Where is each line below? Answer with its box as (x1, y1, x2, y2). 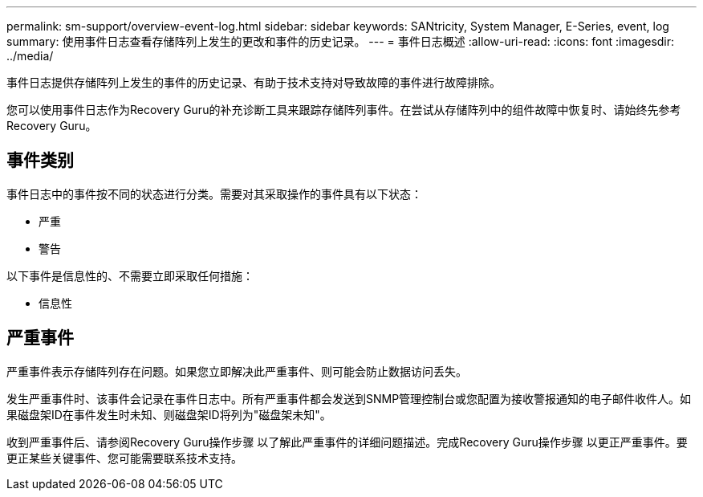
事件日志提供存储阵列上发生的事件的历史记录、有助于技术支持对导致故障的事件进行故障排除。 (6, 75, 501, 89)
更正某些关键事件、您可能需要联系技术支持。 (6, 450, 242, 465)
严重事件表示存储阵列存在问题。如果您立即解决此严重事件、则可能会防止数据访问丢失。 (6, 364, 467, 378)
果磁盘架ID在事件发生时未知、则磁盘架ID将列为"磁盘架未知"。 (6, 407, 331, 422)
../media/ (6, 49, 54, 63)
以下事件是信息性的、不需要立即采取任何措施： (6, 268, 254, 283)
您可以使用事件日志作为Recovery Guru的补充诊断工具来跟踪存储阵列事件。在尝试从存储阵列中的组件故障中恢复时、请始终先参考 (6, 103, 681, 116)
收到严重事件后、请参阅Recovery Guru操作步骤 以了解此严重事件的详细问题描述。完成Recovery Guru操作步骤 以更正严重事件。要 (6, 434, 688, 449)
